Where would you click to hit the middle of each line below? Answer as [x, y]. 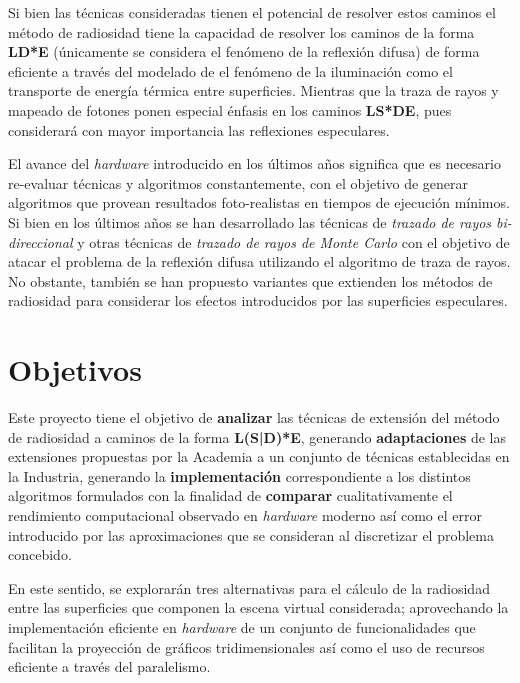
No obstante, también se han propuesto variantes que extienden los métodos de [250, 280]
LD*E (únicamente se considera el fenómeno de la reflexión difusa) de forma [244, 51]
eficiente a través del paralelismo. [109, 666]
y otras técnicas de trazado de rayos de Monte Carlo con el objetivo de [293, 241]
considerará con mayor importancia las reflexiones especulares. [199, 129]
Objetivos [75, 369]
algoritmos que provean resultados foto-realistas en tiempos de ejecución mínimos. [259, 202]
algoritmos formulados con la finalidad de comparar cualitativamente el [230, 495]
